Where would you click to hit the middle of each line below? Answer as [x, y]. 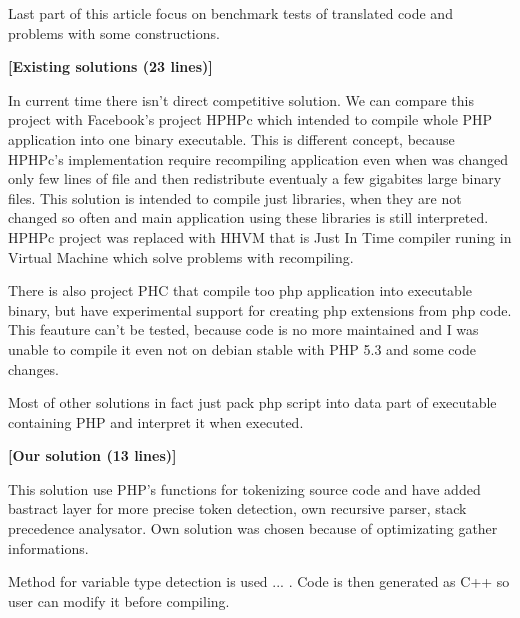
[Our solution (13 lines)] [92, 455]
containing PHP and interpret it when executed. [156, 421]
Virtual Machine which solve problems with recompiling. [181, 256]
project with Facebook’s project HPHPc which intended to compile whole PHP [250, 119]
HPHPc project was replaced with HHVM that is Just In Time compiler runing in [260, 236]
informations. [48, 547]
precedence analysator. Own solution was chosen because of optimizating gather [253, 528]
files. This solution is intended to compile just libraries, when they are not [235, 197]
